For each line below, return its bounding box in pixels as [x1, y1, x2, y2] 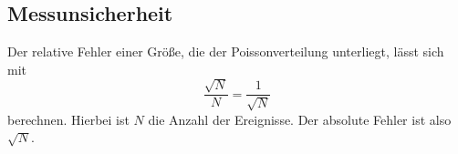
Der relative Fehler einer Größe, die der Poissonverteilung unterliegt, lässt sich [7, 42, 444, 61]
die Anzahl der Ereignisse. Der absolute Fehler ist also [148, 109, 452, 128]
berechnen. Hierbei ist [7, 109, 130, 128]
